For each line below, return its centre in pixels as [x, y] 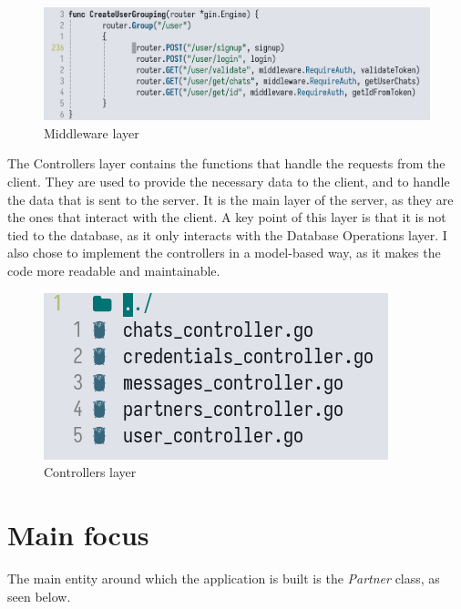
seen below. [39, 596]
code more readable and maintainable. [114, 271]
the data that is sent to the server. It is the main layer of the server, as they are [230, 199]
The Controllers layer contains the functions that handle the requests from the [226, 163]
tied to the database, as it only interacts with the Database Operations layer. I [227, 234]
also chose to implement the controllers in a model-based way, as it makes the [224, 253]
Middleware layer [92, 132]
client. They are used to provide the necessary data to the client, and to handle [229, 182]
